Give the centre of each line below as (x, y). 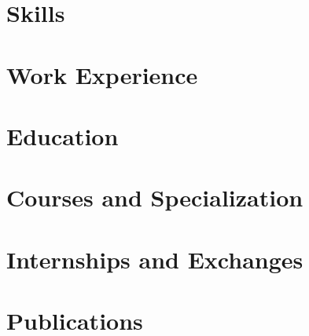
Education (63, 135)
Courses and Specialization (155, 197)
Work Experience (102, 74)
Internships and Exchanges (155, 259)
